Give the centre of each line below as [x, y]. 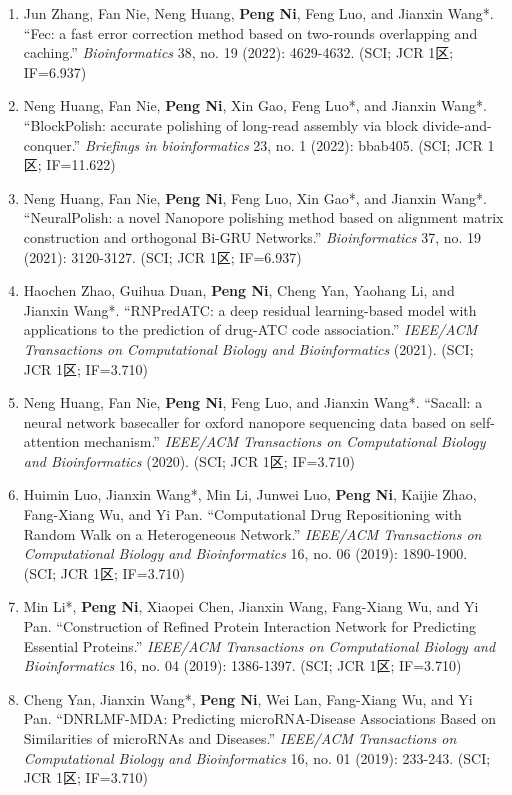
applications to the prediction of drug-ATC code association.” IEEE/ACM [250, 329]
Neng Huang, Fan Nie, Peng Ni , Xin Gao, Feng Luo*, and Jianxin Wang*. [255, 105]
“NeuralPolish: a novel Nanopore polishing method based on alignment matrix [263, 217]
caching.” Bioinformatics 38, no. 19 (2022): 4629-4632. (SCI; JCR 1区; [238, 52]
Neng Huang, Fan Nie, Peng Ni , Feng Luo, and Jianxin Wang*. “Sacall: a [253, 402]
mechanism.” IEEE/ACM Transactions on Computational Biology [285, 441]
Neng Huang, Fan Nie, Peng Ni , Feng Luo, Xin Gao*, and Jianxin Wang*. [255, 197]
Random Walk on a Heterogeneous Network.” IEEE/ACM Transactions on [252, 533]
